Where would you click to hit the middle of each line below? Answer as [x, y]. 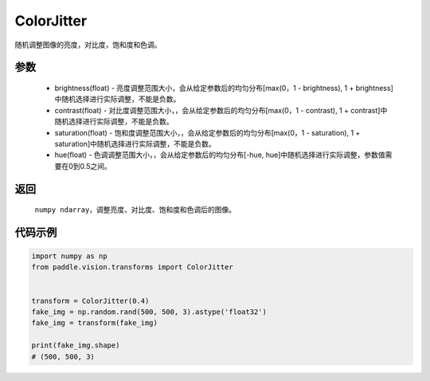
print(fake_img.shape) [76, 346]
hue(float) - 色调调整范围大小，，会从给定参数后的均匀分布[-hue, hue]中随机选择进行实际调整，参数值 [220, 155]
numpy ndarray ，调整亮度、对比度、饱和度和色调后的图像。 [135, 210]
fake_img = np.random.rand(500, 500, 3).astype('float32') [149, 312]
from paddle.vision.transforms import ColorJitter [133, 267]
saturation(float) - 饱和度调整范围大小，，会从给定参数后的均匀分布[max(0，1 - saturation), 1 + [207, 132]
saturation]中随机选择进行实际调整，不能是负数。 [135, 143]
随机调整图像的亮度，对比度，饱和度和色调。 [88, 45]
